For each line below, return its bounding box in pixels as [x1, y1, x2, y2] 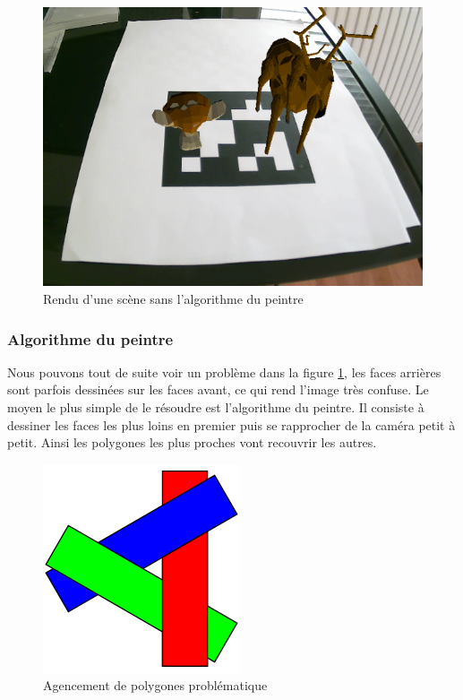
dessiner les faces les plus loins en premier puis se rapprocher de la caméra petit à [7, 415, 456, 434]
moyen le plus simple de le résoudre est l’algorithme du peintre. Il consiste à [7, 397, 424, 416]
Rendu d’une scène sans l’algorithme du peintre [43, 289, 304, 307]
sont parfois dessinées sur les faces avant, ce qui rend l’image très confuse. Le [7, 380, 429, 399]
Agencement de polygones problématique [43, 676, 268, 695]
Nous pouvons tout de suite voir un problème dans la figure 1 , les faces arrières [7, 362, 442, 381]
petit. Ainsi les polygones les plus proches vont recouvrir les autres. [7, 433, 377, 452]
